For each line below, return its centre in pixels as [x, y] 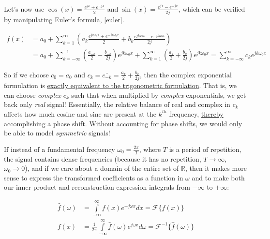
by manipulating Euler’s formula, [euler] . [64, 20]
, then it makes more [216, 168]
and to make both [218, 177]
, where [150, 149]
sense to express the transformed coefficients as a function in [94, 177]
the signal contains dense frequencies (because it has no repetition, [103, 158]
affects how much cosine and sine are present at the [80, 113]
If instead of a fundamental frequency [60, 149]
